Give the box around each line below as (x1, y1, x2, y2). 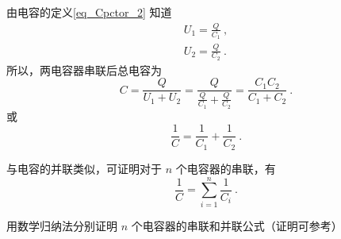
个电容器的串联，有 (175, 160, 276, 176)
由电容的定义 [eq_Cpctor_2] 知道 (6, 4, 172, 20)
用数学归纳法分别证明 (6, 217, 117, 233)
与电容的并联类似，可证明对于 (6, 160, 162, 176)
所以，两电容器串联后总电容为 (6, 61, 162, 78)
